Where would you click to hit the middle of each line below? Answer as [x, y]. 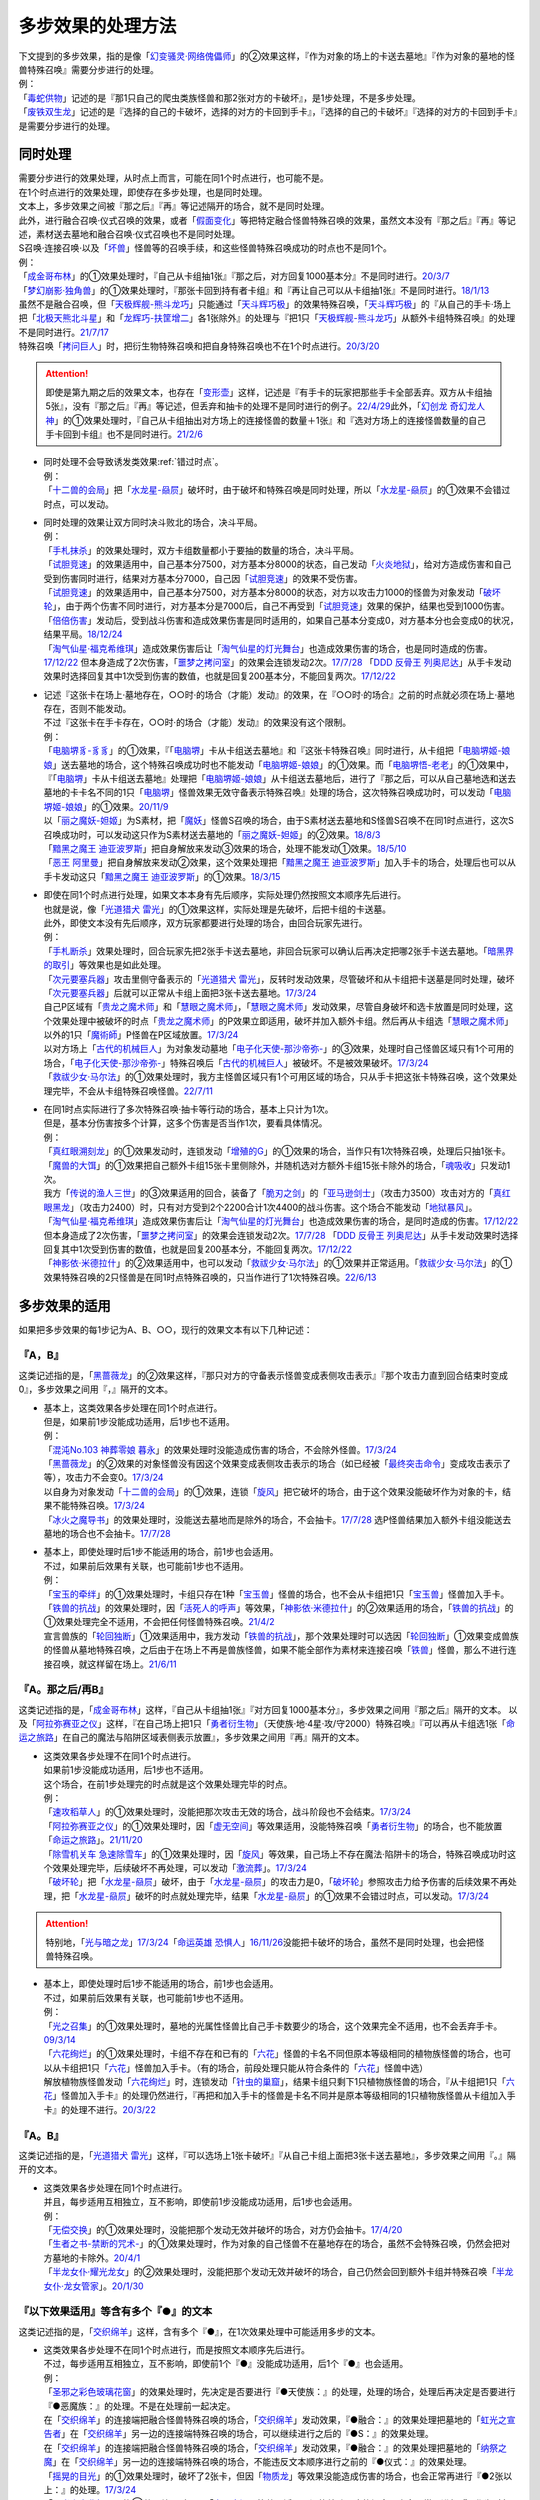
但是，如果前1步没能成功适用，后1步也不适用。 [139, 1421]
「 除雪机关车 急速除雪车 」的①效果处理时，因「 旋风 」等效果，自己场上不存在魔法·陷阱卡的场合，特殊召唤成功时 [275, 1854]
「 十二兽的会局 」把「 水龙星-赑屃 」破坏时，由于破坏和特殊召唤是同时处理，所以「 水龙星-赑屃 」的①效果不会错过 [277, 490]
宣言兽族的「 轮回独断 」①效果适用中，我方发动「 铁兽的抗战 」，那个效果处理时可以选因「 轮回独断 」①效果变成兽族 [281, 1636]
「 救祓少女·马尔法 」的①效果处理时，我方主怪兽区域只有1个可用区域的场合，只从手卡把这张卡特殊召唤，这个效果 [276, 1077]
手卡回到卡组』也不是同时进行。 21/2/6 [124, 434]
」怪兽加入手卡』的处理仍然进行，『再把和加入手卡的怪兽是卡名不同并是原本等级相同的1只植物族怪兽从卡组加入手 [284, 2096]
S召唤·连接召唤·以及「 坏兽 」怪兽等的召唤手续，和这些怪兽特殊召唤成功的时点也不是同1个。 [205, 248]
